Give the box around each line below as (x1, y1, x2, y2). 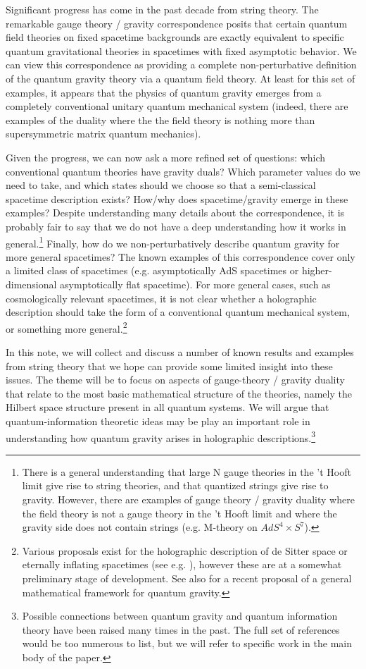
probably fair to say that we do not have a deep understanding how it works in (6, 219, 346, 233)
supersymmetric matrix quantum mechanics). (6, 126, 201, 141)
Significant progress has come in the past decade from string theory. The (6, 2, 319, 16)
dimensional (6, 276, 57, 291)
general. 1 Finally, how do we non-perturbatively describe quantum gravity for (6, 233, 340, 250)
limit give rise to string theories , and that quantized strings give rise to (22, 478, 329, 493)
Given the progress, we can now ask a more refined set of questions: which (6, 149, 326, 164)
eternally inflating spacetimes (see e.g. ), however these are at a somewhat (22, 557, 342, 572)
